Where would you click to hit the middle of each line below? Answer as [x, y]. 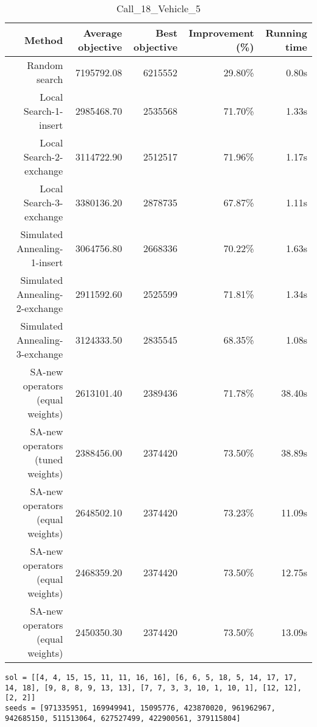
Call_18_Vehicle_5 [158, 8]
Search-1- [43, 111]
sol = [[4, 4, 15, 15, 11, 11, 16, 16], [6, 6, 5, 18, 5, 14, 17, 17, [151, 678]
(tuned [49, 459]
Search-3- [43, 202]
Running [286, 33]
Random [45, 65]
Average [103, 33]
